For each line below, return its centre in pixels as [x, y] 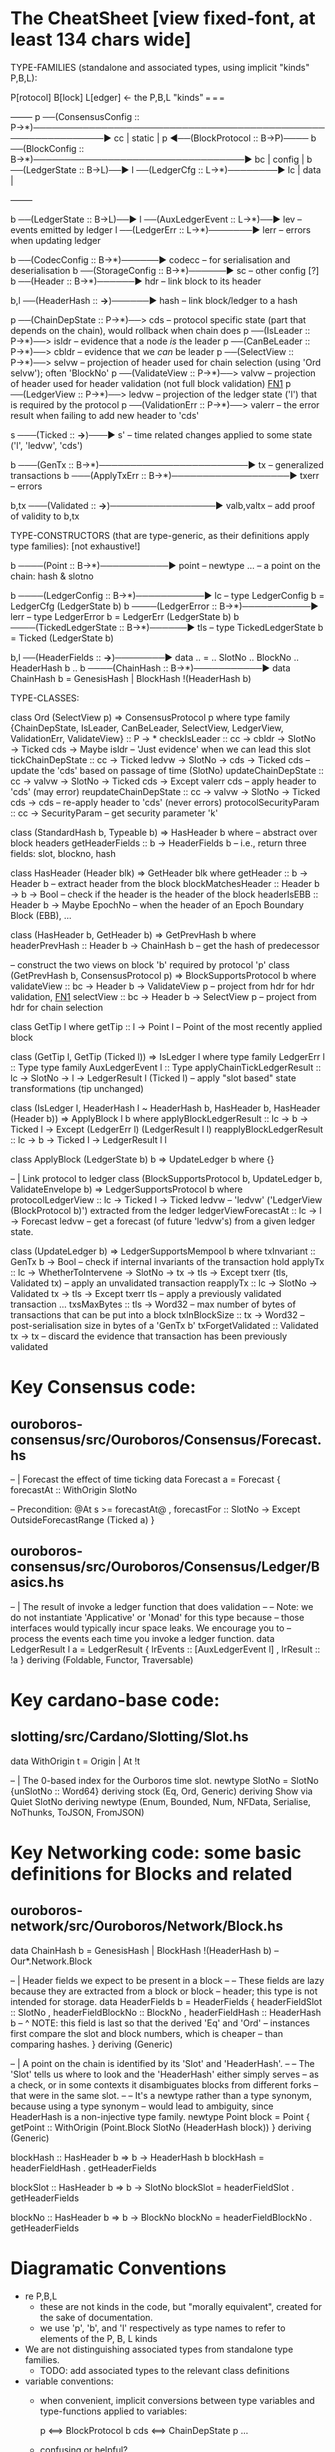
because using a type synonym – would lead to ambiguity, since [142, 2106]
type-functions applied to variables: [113, 2411]
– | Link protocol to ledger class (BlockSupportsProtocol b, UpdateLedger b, [166, 1178]
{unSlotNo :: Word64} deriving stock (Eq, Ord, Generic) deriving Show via [161, 1791]
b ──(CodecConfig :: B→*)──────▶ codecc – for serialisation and [150, 259]
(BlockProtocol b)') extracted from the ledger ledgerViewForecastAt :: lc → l [166, 1210]
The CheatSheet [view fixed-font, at [163, 18]
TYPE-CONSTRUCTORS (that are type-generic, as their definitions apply [160, 535]
